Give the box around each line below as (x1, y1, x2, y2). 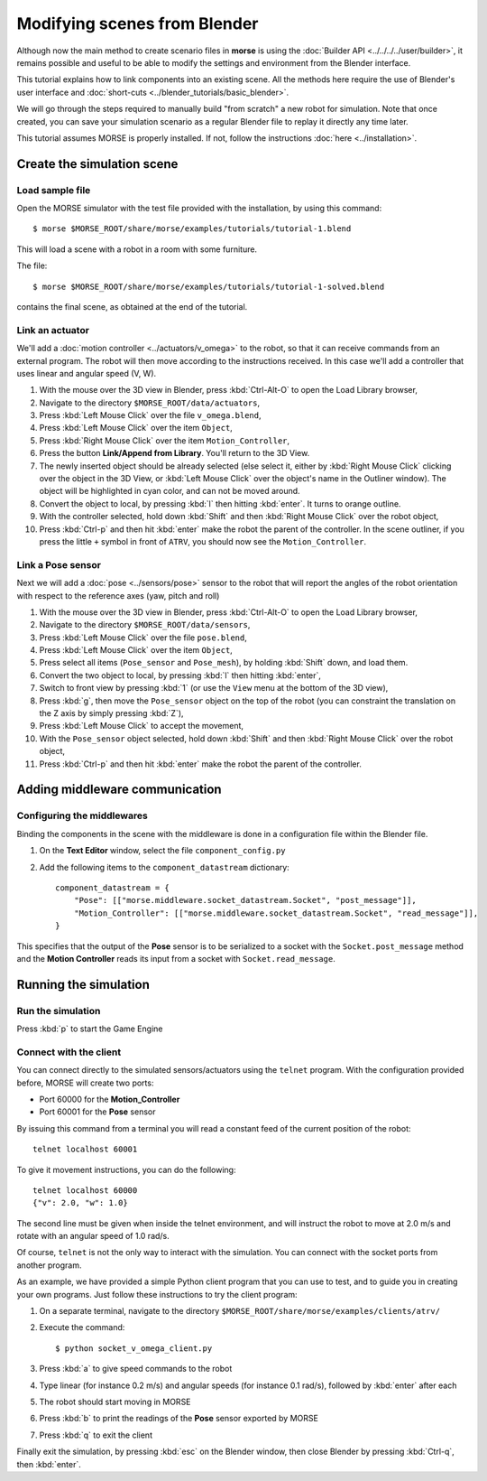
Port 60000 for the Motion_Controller (39, 1094, 180, 1104)
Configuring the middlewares (16, 809, 148, 822)
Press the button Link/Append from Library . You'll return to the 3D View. (39, 448, 310, 459)
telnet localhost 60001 (32, 1144, 138, 1155)
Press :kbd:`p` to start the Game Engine (16, 1023, 163, 1034)
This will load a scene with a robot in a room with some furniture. (16, 244, 257, 255)
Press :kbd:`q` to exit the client (39, 1430, 153, 1440)
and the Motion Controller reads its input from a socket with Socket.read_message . (16, 953, 335, 964)
